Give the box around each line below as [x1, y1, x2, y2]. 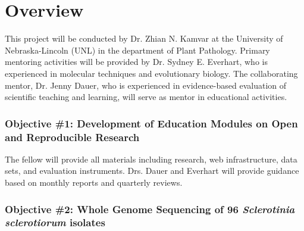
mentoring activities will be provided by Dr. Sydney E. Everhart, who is [5, 55, 268, 68]
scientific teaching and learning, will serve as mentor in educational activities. [5, 90, 287, 103]
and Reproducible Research [5, 129, 140, 144]
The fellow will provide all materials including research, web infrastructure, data [5, 152, 297, 165]
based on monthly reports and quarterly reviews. [5, 176, 183, 189]
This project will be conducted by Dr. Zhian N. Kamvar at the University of [5, 32, 283, 45]
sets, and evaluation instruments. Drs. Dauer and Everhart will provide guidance [5, 164, 299, 177]
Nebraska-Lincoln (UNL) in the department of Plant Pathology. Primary [5, 43, 270, 56]
